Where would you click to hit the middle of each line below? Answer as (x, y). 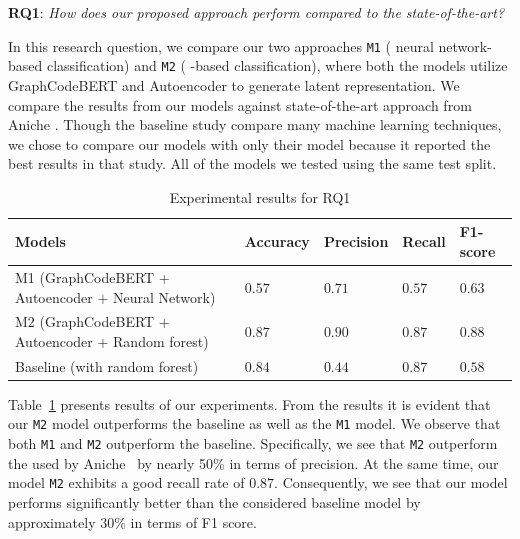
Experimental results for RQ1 (260, 196)
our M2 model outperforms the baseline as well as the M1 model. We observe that (254, 423)
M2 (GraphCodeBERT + (92, 321)
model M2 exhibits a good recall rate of (126, 482)
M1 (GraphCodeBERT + (92, 276)
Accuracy (277, 241)
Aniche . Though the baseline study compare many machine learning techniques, (255, 124)
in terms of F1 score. (193, 521)
